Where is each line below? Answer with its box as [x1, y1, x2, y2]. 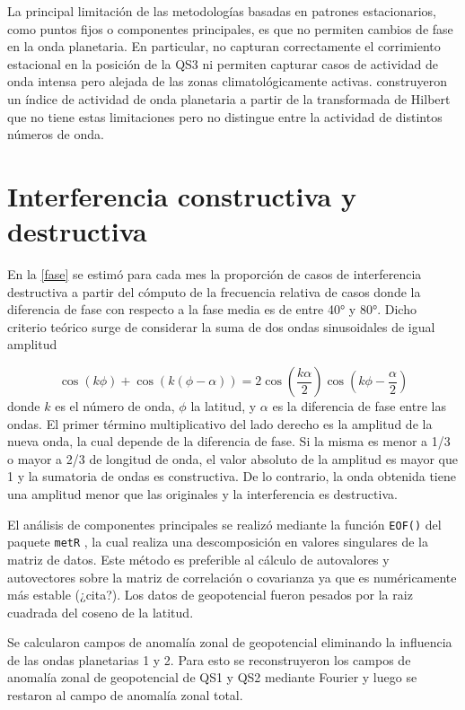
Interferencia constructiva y [7, 177, 356, 214]
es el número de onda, [55, 397, 175, 416]
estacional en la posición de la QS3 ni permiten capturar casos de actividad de [7, 54, 438, 73]
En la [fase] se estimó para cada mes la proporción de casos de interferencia [7, 265, 422, 284]
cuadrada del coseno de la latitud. [7, 602, 194, 621]
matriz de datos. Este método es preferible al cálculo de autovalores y [7, 549, 390, 568]
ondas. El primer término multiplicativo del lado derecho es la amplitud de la [7, 414, 433, 433]
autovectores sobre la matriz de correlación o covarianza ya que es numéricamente [7, 567, 457, 586]
